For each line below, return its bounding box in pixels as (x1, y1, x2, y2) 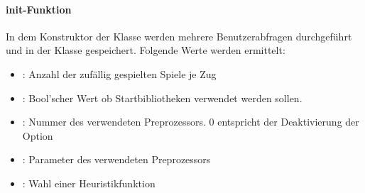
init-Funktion (6, 1, 72, 16)
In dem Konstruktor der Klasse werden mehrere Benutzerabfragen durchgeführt (6, 28, 352, 43)
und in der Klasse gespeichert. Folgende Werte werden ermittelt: (6, 43, 285, 57)
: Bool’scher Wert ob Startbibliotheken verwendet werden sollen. (22, 90, 303, 105)
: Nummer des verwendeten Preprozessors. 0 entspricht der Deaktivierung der (22, 114, 359, 129)
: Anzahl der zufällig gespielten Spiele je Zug (22, 66, 217, 81)
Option (22, 128, 53, 143)
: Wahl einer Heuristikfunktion (22, 175, 156, 190)
